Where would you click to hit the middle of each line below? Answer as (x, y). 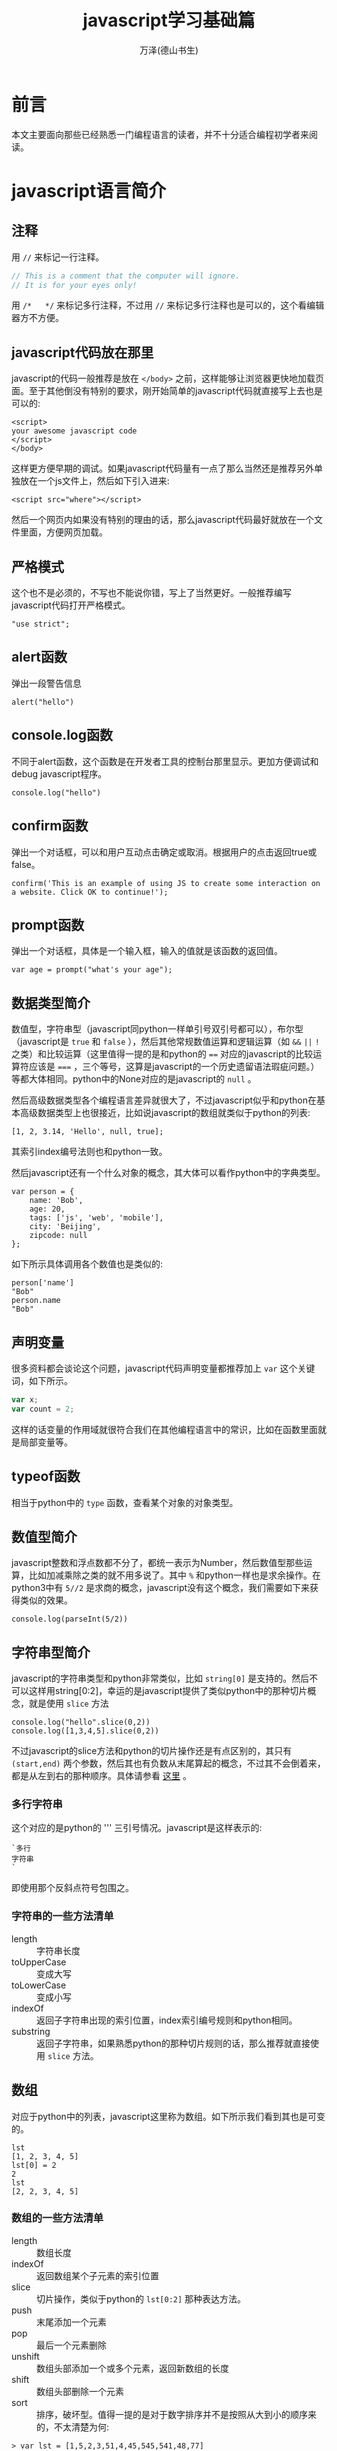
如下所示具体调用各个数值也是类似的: (87, 1264)
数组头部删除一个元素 (80, 2391)
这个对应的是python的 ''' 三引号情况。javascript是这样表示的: (137, 1828)
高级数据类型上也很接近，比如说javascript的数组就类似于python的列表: (165, 1113)
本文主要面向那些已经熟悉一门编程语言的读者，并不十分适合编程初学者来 (160, 134)
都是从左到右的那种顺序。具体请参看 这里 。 (101, 1776)
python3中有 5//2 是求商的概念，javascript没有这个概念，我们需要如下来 (161, 1588)
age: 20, (47, 1209)
